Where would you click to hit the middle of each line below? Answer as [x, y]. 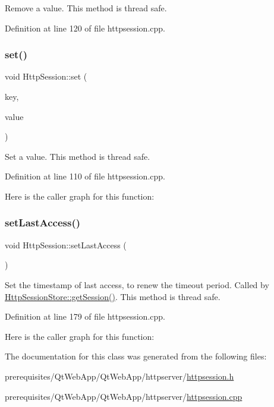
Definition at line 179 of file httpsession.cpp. [85, 316]
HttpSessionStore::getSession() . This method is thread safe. [113, 296]
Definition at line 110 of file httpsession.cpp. [85, 176]
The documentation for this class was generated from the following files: [136, 356]
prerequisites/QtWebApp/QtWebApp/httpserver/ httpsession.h [119, 376]
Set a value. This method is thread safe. [78, 156]
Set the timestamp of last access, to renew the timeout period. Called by [137, 284]
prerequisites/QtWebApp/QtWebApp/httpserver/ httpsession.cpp [124, 396]
